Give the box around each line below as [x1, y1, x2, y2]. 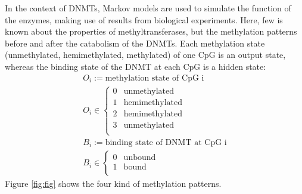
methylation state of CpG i [105, 73, 204, 82]
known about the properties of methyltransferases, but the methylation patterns [5, 25, 297, 38]
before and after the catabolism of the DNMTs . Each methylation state [5, 36, 265, 49]
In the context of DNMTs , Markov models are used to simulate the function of [5, 2, 291, 14]
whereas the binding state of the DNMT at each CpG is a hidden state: [5, 60, 266, 72]
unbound [123, 153, 156, 162]
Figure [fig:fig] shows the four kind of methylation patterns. [5, 177, 222, 190]
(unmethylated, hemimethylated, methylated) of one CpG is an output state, [5, 48, 286, 61]
